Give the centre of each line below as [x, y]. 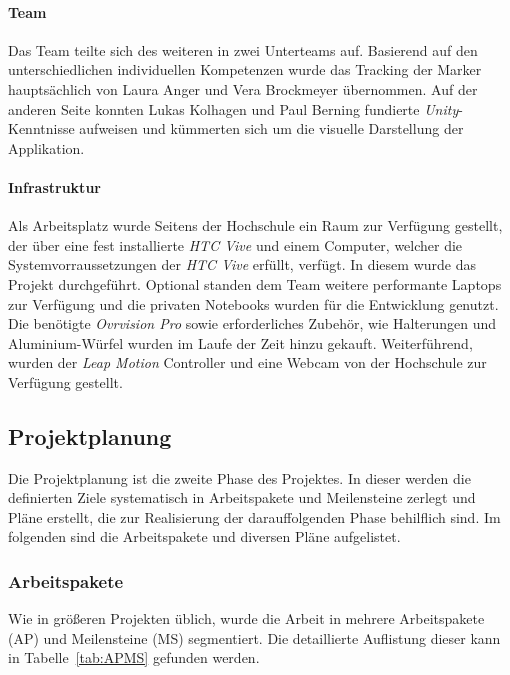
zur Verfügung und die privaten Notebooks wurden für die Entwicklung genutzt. [253, 303]
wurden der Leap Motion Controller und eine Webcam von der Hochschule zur [247, 362]
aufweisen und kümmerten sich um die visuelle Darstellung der [271, 128]
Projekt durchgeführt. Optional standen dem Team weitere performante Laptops [255, 283]
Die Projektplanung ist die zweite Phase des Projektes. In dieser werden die [239, 477]
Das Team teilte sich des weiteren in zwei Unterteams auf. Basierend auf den [243, 49]
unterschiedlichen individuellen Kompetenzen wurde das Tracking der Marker [245, 69]
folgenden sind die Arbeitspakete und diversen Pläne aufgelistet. [204, 536]
